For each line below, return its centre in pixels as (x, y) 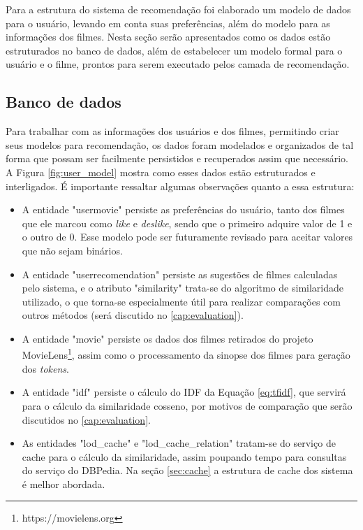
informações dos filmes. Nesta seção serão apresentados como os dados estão (168, 37)
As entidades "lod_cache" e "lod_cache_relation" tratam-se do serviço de (179, 443)
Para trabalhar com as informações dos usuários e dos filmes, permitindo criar (172, 131)
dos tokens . (45, 368)
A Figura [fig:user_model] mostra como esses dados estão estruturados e (161, 172)
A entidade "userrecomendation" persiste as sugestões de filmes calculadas (180, 274)
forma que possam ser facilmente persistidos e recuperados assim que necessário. (177, 158)
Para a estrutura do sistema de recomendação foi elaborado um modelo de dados (178, 9)
